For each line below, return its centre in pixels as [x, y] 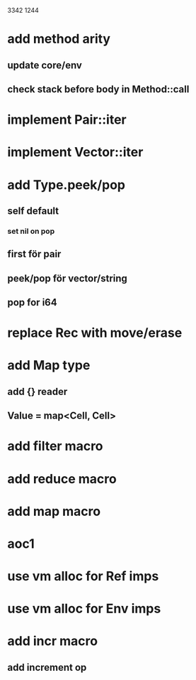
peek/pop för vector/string [67, 278]
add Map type [49, 366]
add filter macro [56, 446]
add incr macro [52, 641]
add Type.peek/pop [67, 185]
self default [33, 211]
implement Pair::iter [67, 120]
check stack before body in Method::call [98, 89]
